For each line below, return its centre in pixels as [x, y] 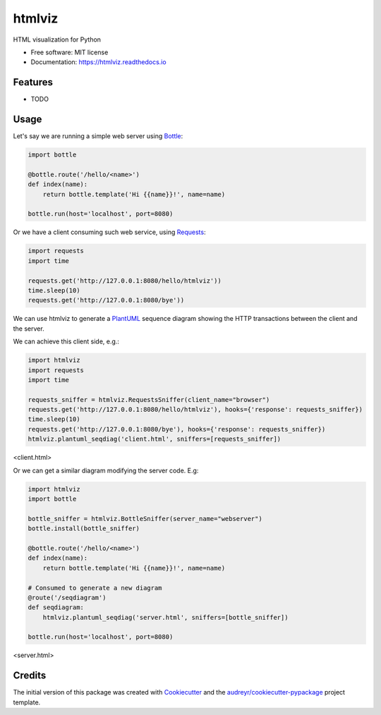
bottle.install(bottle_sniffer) [84, 528]
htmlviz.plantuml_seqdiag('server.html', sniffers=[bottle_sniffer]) [165, 617]
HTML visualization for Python [57, 39]
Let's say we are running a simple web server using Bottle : [98, 136]
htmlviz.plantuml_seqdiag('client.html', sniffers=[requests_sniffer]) [155, 439]
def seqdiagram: [56, 607]
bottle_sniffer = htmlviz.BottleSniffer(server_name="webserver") [145, 519]
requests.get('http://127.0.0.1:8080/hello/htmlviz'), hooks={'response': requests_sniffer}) [195, 410]
